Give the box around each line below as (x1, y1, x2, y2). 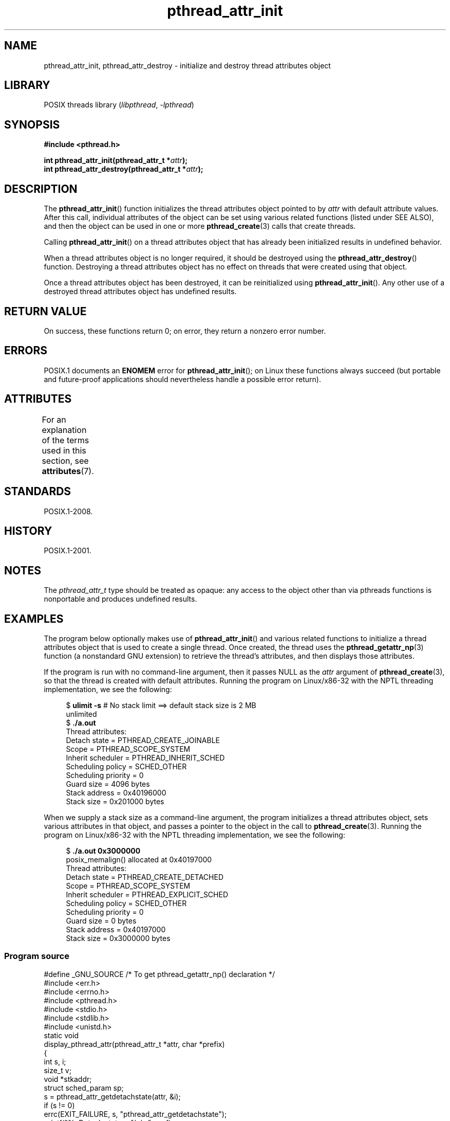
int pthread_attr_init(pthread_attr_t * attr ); (44, 156, 188, 165)
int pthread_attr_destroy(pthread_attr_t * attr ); (44, 165, 203, 174)
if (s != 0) (44, 1100, 75, 1110)
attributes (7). (42, 465, 94, 476)
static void (44, 1030, 79, 1040)
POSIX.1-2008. (44, 507, 93, 516)
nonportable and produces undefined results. (44, 594, 197, 604)
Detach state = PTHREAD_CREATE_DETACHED (66, 873, 223, 882)
